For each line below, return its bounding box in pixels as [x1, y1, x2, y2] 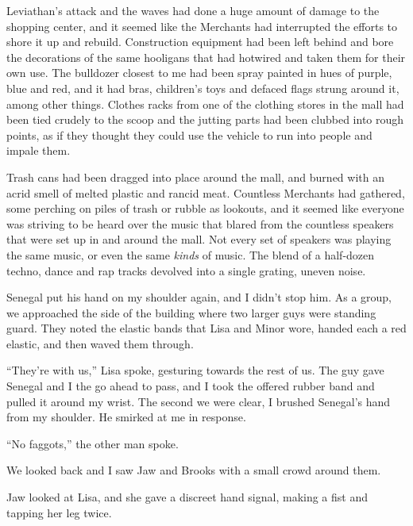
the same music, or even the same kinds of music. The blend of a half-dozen [6, 246, 375, 263]
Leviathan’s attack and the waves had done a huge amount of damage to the [6, 2, 380, 18]
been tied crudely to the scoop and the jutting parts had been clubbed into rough [6, 111, 404, 128]
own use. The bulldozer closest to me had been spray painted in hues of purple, [6, 64, 392, 81]
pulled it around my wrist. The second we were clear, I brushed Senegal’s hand [6, 393, 391, 409]
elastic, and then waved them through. [6, 335, 194, 351]
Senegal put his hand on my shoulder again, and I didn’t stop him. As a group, [6, 289, 392, 305]
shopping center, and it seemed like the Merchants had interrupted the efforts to [6, 17, 398, 34]
